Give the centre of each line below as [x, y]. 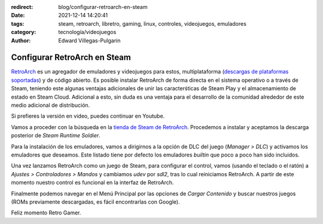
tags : [18, 23]
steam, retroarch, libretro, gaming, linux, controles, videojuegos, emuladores [152, 23]
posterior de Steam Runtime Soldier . [56, 136]
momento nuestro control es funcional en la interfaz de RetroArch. [92, 183]
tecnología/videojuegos [87, 32]
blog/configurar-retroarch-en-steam [103, 7]
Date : [18, 16]
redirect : [22, 7]
